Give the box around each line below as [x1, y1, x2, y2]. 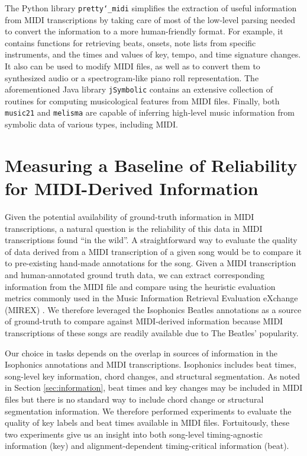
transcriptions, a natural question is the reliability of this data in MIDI [5, 222, 263, 234]
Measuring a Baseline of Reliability [5, 152, 298, 177]
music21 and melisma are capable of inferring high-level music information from [5, 106, 295, 119]
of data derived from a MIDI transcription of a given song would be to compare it [5, 245, 302, 257]
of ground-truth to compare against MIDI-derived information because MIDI [5, 315, 283, 327]
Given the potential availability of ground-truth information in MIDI [5, 211, 254, 223]
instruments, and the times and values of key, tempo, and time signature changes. [5, 48, 301, 60]
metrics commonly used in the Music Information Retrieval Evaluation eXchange [5, 292, 298, 304]
